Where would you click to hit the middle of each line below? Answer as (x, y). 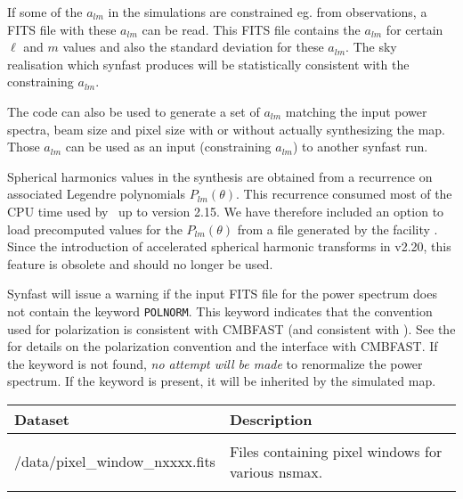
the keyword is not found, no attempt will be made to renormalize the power (215, 363)
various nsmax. (276, 471)
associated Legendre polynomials (96, 194)
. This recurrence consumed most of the (344, 194)
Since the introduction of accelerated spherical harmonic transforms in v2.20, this (229, 246)
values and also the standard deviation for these (193, 47)
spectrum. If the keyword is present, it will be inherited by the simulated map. (222, 381)
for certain (414, 29)
